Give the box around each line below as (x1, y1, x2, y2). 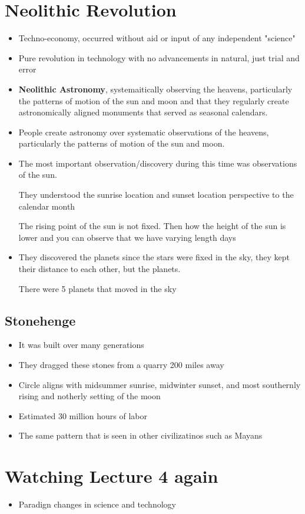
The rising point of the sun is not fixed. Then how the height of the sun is (18, 220, 286, 232)
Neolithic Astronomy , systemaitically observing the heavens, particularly (18, 82, 293, 95)
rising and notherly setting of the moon (18, 390, 161, 402)
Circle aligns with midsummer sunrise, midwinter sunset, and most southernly (18, 378, 301, 390)
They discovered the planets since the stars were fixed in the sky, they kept (18, 251, 290, 263)
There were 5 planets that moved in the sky (18, 282, 177, 294)
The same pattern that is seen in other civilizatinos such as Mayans (18, 429, 263, 442)
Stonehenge (5, 311, 76, 329)
